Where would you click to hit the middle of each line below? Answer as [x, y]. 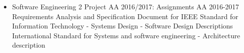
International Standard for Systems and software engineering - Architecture [126, 35]
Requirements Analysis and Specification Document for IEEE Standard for [125, 16]
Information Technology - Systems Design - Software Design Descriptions [122, 26]
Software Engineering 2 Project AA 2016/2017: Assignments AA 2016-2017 [125, 6]
